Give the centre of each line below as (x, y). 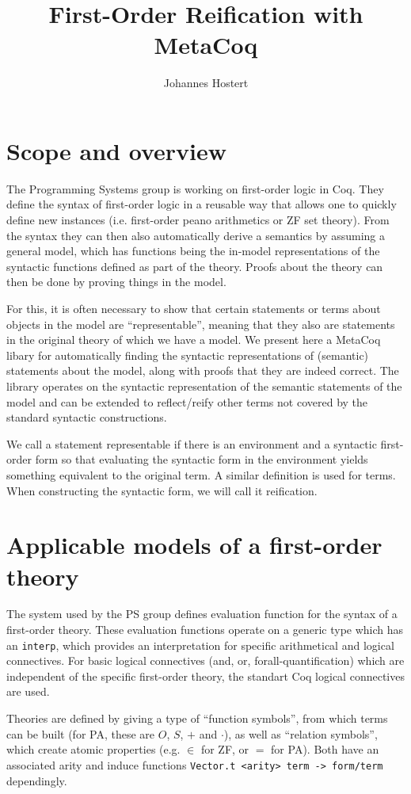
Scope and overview (117, 150)
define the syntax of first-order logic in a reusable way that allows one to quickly (202, 204)
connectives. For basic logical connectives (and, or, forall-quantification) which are (205, 660)
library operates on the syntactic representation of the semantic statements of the (204, 386)
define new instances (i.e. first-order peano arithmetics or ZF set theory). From (198, 220)
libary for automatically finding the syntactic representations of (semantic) (188, 355)
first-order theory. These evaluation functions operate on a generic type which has (205, 630)
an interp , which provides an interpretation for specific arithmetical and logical (200, 645)
